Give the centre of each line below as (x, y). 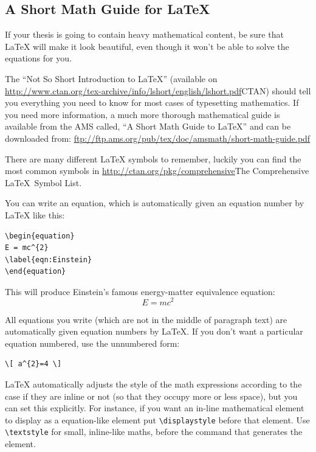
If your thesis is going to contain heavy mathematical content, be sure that (144, 34)
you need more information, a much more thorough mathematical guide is (143, 114)
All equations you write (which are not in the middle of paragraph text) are (146, 319)
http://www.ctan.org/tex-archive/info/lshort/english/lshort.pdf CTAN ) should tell (158, 90)
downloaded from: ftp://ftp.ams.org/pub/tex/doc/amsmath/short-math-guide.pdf (158, 138)
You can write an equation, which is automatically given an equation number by (155, 203)
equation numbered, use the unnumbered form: (92, 343)
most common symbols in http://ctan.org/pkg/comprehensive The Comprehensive (157, 171)
